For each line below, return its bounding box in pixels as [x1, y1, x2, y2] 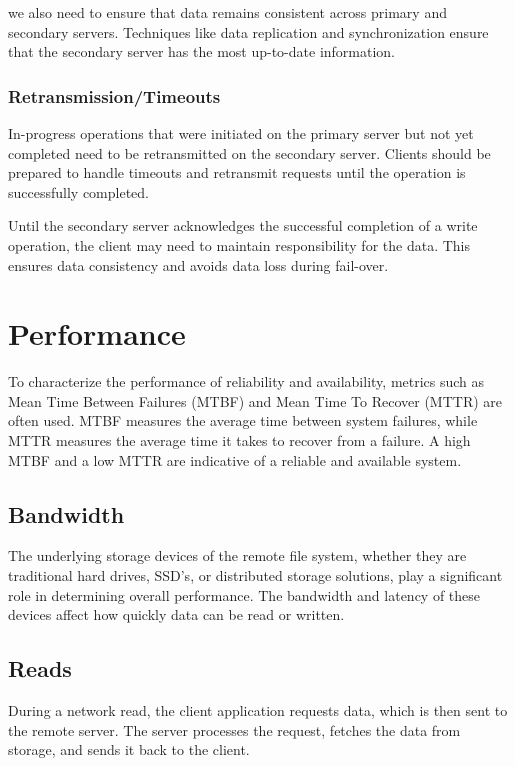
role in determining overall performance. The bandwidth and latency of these [8, 584, 481, 605]
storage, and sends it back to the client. [8, 739, 250, 760]
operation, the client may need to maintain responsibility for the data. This [8, 234, 470, 255]
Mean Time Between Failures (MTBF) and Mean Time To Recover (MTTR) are [8, 390, 503, 411]
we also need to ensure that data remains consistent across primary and [8, 2, 447, 22]
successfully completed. [8, 181, 149, 202]
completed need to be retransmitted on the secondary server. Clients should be [8, 142, 491, 163]
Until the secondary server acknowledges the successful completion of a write [8, 215, 478, 236]
